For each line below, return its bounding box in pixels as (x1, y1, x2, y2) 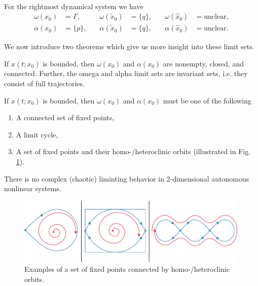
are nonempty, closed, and (163, 58, 244, 68)
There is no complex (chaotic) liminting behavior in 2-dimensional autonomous (4, 173, 249, 184)
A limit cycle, (16, 129, 58, 139)
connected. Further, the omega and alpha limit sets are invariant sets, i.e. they (4, 68, 248, 79)
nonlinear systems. (4, 183, 61, 194)
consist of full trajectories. (4, 78, 85, 88)
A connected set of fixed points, (16, 112, 115, 123)
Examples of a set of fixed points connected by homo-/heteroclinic (24, 264, 230, 274)
